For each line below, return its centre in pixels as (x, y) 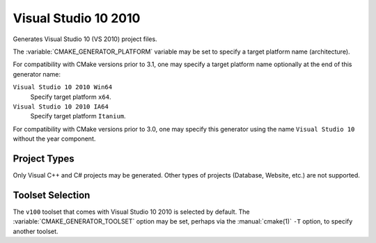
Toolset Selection (52, 195)
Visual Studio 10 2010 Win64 (63, 87)
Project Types (44, 158)
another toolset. (36, 231)
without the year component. (54, 139)
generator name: (37, 74)
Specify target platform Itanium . (78, 116)
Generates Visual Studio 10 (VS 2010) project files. (85, 39)
